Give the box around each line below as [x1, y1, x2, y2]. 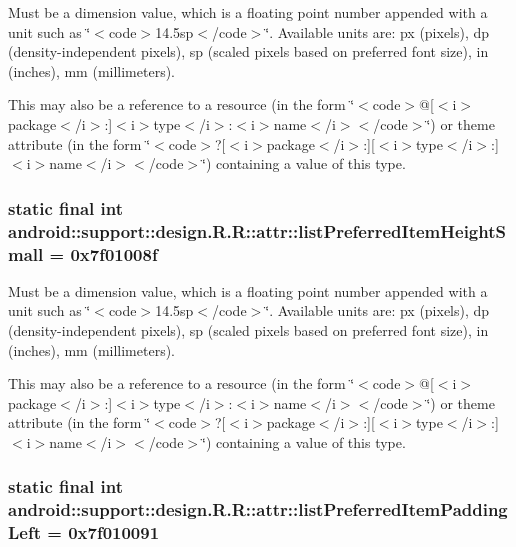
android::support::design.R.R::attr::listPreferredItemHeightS [8, 218, 506, 243]
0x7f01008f [70, 241, 158, 266]
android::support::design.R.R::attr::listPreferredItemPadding [8, 497, 508, 522]
